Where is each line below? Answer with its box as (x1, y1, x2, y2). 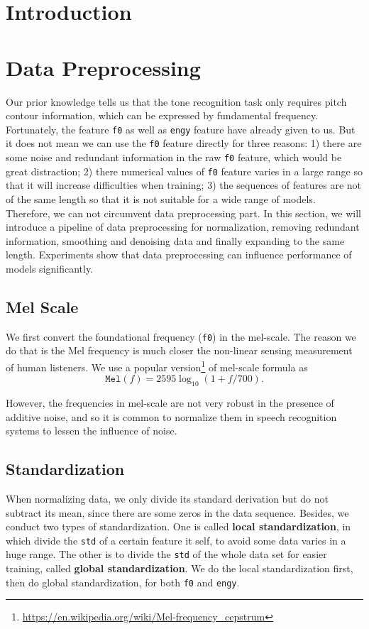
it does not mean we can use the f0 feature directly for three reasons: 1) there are (6, 136, 362, 151)
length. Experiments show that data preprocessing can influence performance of (6, 247, 352, 262)
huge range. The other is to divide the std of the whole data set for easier (6, 547, 327, 562)
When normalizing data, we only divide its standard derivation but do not (6, 491, 329, 505)
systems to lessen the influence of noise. (6, 423, 177, 438)
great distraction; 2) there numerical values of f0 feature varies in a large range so (6, 163, 363, 178)
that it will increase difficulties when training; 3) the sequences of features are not (6, 177, 362, 192)
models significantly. (6, 261, 94, 275)
